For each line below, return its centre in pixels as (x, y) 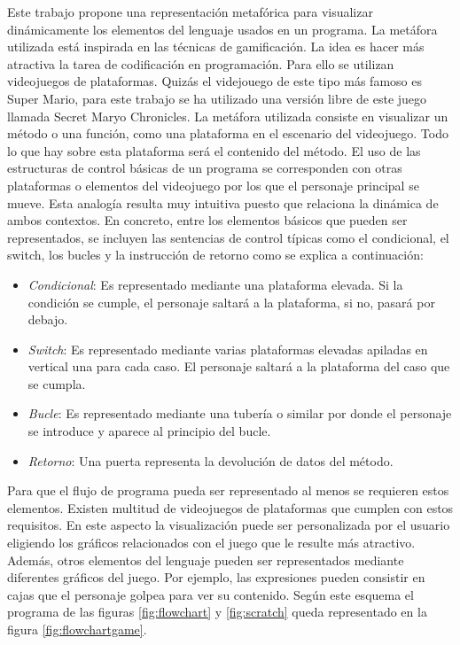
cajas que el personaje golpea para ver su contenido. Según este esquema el (211, 594)
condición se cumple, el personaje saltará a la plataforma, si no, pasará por (231, 302)
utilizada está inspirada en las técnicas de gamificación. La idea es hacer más (216, 47)
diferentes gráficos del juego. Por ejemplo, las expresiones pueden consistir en (216, 577)
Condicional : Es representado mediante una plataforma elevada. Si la (215, 284)
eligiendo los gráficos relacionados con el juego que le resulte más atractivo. (211, 543)
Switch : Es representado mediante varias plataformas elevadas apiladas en (228, 349)
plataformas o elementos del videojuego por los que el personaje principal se (213, 185)
